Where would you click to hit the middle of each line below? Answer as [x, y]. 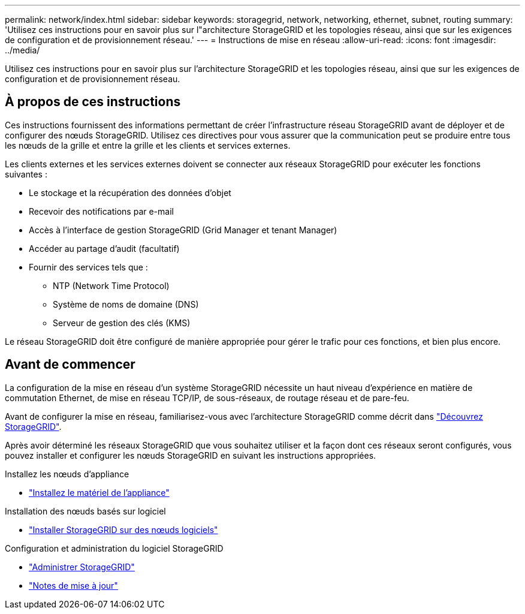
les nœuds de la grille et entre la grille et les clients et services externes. [148, 145]
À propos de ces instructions [93, 102]
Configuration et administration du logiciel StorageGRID [114, 548]
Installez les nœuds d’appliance [67, 474]
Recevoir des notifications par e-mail [101, 211]
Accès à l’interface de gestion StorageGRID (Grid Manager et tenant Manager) [183, 230]
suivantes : [26, 174]
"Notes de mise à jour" [73, 585]
